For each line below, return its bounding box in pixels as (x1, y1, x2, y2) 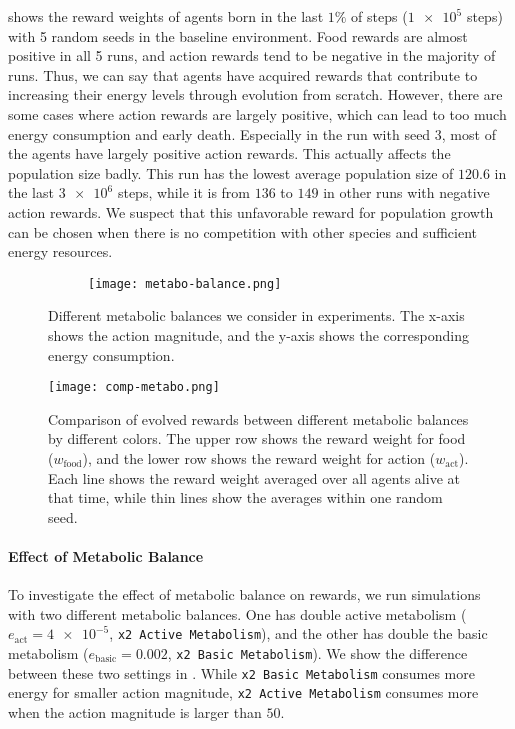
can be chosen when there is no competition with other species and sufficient (8, 221, 478, 242)
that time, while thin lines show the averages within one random (48, 487, 443, 508)
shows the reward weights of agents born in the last (8, 6, 324, 26)
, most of (441, 123, 496, 144)
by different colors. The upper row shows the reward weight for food (48, 428, 466, 449)
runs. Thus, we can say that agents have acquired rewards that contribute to (8, 64, 478, 85)
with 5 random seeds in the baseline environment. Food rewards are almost (8, 25, 468, 46)
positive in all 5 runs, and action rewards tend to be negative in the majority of (8, 45, 496, 66)
